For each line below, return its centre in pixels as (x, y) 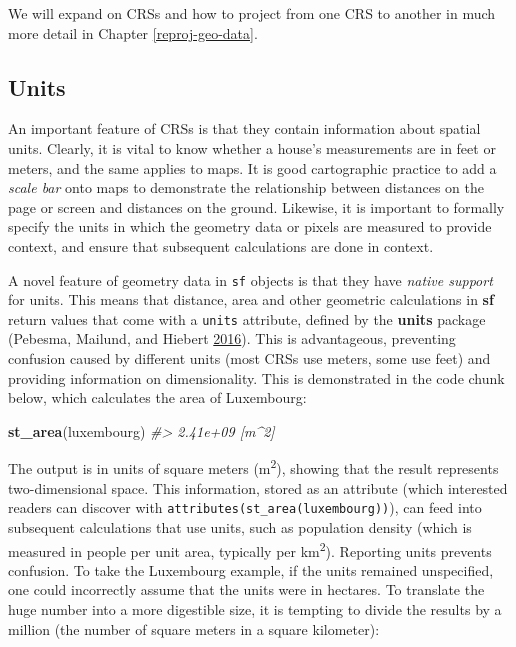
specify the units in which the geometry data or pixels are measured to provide (250, 226)
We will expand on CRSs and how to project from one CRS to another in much (252, 13)
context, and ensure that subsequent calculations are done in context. (221, 245)
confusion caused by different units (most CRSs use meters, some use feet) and (249, 358)
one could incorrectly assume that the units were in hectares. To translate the (246, 589)
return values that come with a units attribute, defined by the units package (247, 318)
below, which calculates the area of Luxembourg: (157, 397)
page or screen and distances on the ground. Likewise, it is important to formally (256, 206)
